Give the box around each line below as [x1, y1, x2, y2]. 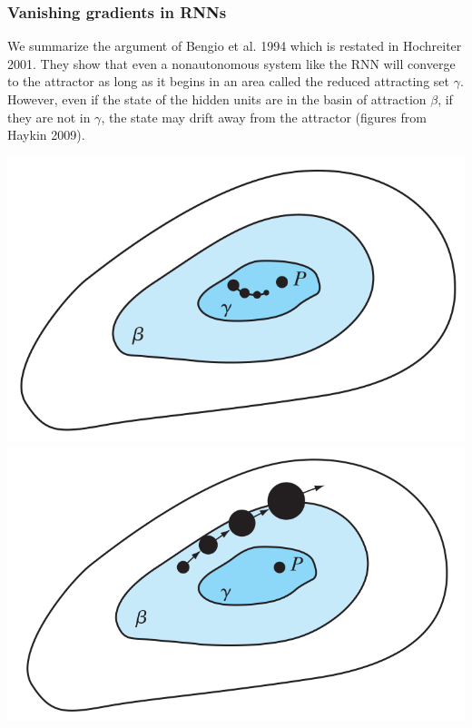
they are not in [7, 107, 91, 126]
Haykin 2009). [7, 125, 85, 144]
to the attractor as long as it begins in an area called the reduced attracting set [7, 72, 449, 91]
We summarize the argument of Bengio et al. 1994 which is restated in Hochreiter [7, 36, 462, 55]
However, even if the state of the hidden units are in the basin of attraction [7, 90, 427, 108]
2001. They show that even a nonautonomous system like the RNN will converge [7, 54, 456, 73]
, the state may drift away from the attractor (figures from [101, 107, 427, 126]
